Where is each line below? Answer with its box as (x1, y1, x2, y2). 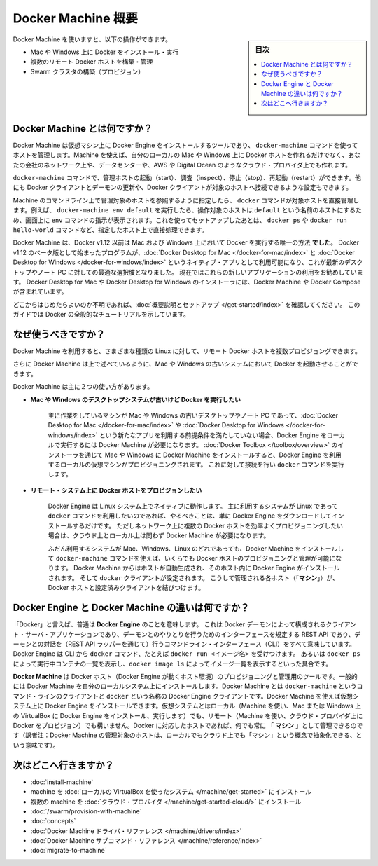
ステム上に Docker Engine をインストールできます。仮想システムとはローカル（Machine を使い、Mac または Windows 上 (13, 701, 362, 710)
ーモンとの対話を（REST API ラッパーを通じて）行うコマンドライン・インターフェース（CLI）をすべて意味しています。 (13, 640, 356, 648)
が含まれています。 (13, 287, 68, 296)
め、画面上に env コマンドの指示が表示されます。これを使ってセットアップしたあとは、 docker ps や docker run (13, 216, 348, 224)
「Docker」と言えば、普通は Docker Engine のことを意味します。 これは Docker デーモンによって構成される (13, 620, 326, 628)
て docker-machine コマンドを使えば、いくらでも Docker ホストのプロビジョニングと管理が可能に (48, 554, 336, 563)
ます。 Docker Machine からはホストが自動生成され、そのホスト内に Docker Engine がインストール (53, 564, 340, 572)
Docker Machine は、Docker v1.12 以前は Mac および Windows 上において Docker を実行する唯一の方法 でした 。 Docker (13, 238, 360, 247)
